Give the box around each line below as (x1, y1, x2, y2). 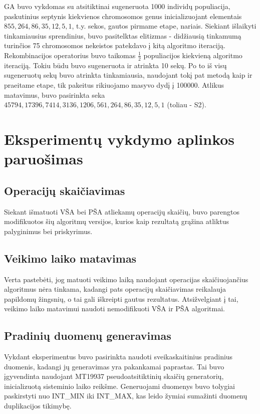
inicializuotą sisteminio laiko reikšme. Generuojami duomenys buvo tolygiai (4, 380, 235, 391)
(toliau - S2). (167, 99, 206, 110)
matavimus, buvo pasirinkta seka (4, 89, 105, 100)
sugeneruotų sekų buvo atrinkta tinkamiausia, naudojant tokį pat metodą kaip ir (4, 70, 252, 80)
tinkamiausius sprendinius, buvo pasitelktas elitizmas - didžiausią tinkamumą (4, 30, 241, 41)
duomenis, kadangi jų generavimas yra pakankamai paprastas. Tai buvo (4, 361, 224, 371)
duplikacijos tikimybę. (4, 400, 72, 411)
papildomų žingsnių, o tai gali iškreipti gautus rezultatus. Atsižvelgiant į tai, (4, 293, 238, 304)
